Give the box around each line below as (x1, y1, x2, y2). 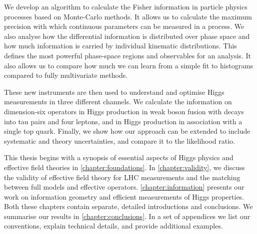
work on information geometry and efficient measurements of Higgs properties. (4, 191, 244, 202)
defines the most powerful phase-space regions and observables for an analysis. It (4, 50, 251, 60)
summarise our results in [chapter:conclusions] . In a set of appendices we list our (4, 211, 250, 221)
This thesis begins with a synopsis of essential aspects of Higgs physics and (4, 152, 233, 163)
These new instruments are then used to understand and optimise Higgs (4, 86, 224, 97)
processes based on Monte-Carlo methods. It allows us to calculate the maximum (4, 11, 252, 21)
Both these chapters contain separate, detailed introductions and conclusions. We (4, 201, 253, 212)
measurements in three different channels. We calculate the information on (4, 96, 232, 107)
